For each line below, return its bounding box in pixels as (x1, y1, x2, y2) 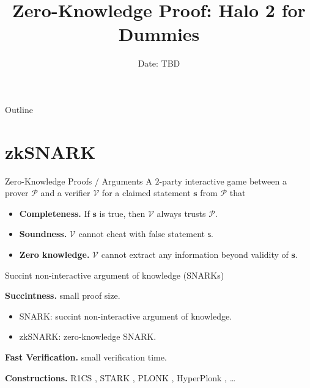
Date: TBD (138, 57, 180, 70)
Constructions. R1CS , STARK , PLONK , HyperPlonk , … (5, 371, 236, 384)
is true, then (99, 207, 146, 219)
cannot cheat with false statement (78, 227, 205, 240)
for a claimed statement (101, 186, 191, 199)
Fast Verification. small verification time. (5, 350, 167, 363)
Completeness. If (19, 207, 90, 219)
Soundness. (19, 227, 67, 240)
